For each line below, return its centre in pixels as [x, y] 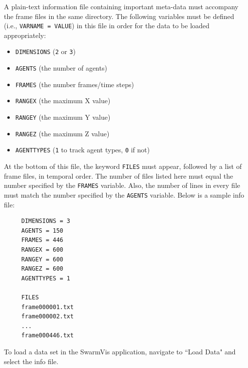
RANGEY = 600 [42, 259]
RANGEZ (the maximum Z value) [62, 133]
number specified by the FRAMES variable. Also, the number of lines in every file [122, 185]
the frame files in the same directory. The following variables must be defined [119, 16]
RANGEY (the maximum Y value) [63, 117]
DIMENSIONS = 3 [46, 221]
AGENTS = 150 [42, 230]
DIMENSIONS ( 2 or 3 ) [46, 51]
